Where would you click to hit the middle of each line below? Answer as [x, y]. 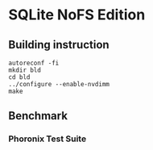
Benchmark [38, 116]
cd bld [19, 77]
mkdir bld [25, 70]
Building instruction [59, 45]
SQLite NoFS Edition [77, 15]
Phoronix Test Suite [48, 139]
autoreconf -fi [34, 63]
